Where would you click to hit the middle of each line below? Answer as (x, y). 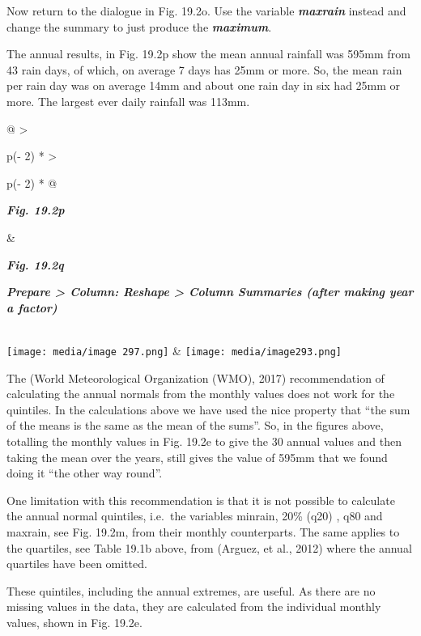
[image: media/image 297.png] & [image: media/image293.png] (174, 350)
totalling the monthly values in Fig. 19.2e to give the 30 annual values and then (204, 441)
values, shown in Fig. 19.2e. (74, 622)
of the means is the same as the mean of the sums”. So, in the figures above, (195, 425)
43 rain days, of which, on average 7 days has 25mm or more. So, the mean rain (204, 69)
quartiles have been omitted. (77, 564)
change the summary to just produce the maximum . (139, 26)
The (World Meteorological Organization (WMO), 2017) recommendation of (196, 377)
